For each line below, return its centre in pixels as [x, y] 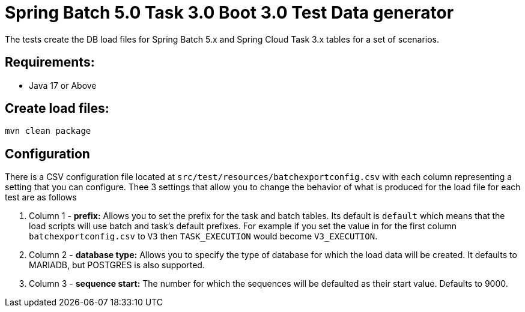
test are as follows [41, 197]
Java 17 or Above [63, 85]
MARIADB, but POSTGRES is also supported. [117, 265]
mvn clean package [48, 131]
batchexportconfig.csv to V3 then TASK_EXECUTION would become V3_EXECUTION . [203, 236]
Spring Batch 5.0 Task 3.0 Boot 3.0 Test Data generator [229, 13]
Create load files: [57, 109]
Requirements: [50, 62]
